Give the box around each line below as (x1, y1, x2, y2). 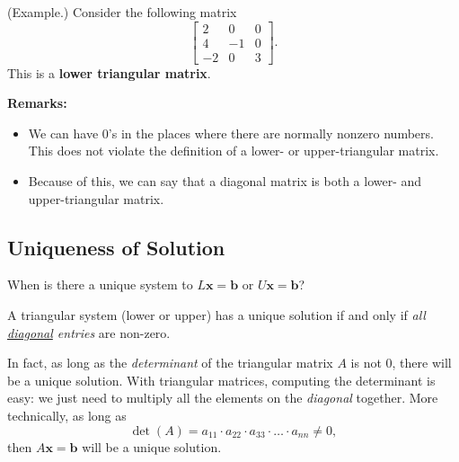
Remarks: (7, 93, 67, 112)
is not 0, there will (350, 353, 452, 372)
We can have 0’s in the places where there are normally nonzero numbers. (28, 123, 434, 142)
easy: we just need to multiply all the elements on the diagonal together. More (7, 388, 438, 407)
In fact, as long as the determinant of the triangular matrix (7, 353, 333, 372)
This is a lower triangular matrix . (7, 63, 211, 82)
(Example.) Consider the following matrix (7, 3, 237, 21)
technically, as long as (7, 406, 127, 425)
